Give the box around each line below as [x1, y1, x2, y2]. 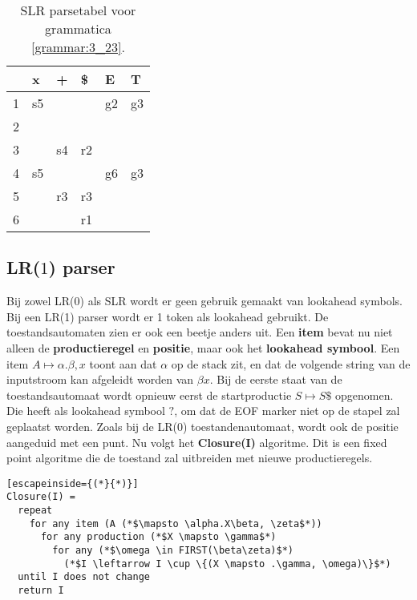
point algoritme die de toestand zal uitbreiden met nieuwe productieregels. [6, 449, 373, 466]
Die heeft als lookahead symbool [6, 402, 165, 419]
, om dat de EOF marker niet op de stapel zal [174, 402, 400, 419]
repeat [18, 505, 53, 517]
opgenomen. [335, 386, 394, 403]
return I [18, 584, 64, 596]
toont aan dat [89, 355, 157, 372]
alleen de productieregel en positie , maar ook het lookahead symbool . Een [6, 339, 400, 356]
